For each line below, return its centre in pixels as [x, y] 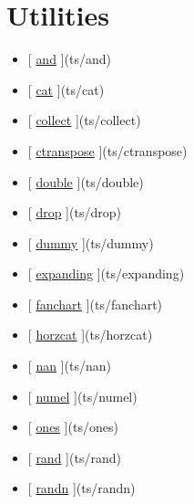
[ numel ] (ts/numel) [82, 396]
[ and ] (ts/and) [69, 59]
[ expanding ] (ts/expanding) [106, 273]
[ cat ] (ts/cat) [66, 89]
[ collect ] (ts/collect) [84, 120]
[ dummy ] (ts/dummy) [91, 242]
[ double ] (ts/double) [86, 181]
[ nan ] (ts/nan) [69, 366]
